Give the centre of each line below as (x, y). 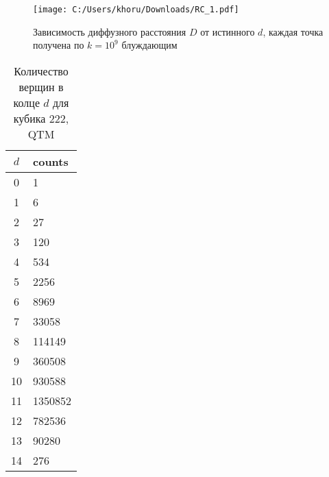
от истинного (228, 31)
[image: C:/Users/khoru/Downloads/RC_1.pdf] (136, 10)
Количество (41, 71)
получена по (59, 45)
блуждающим (149, 45)
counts (51, 161)
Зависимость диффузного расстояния (110, 31)
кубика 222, (41, 118)
